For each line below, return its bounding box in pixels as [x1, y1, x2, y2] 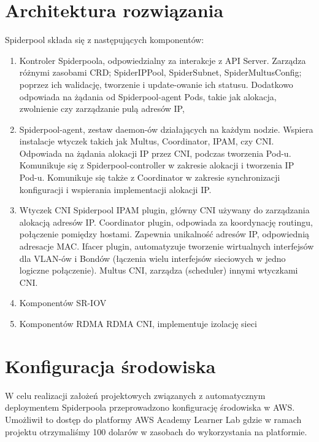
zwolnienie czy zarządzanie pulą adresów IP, [19, 102, 185, 115]
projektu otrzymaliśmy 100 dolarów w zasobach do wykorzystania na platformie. [5, 425, 307, 438]
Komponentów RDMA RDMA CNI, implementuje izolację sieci [19, 317, 257, 330]
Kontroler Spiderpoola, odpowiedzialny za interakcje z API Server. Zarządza [19, 53, 306, 66]
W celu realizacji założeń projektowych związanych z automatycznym [5, 389, 266, 401]
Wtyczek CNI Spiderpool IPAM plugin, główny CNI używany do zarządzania [19, 203, 310, 216]
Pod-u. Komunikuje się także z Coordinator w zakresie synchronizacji [19, 171, 280, 184]
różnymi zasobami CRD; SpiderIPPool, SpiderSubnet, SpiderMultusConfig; [19, 66, 302, 79]
